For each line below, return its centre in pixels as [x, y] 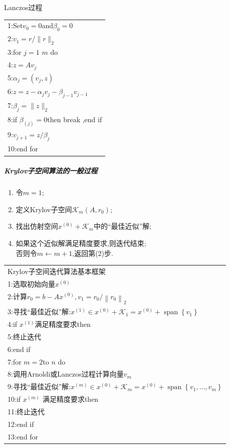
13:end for [23, 436]
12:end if [21, 424]
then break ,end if [75, 119]
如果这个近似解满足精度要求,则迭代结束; [81, 243]
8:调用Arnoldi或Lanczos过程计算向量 [66, 374]
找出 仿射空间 [37, 226]
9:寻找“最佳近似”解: [39, 386]
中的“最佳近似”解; [123, 226]
